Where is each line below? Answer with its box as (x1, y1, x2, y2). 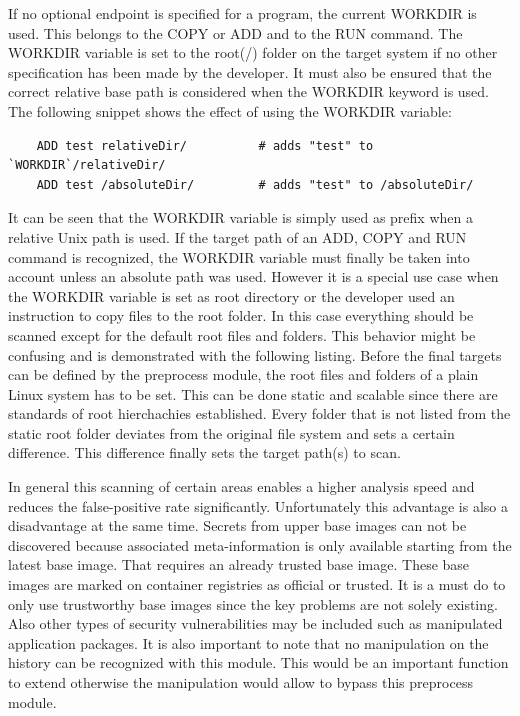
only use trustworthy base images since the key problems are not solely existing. (8, 593, 498, 614)
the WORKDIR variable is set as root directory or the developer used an (8, 285, 455, 306)
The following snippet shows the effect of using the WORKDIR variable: (8, 100, 452, 121)
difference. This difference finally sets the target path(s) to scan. (8, 442, 401, 463)
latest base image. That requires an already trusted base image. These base (8, 554, 470, 575)
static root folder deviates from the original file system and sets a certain (8, 422, 455, 443)
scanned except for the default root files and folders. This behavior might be (8, 324, 476, 345)
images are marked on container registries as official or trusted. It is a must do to (8, 574, 506, 595)
